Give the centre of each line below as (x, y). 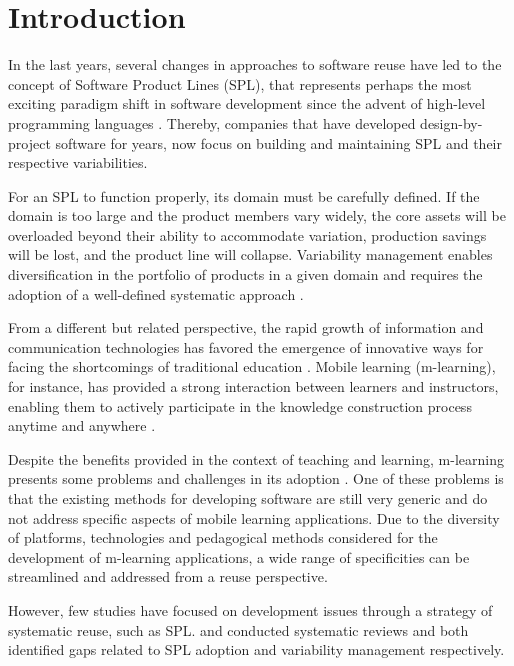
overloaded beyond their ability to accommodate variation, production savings (247, 234)
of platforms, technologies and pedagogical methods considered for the (223, 537)
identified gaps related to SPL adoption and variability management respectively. (256, 649)
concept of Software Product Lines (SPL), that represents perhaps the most (240, 83)
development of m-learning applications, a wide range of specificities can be (239, 556)
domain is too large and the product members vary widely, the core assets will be (257, 215)
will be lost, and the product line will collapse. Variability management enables (250, 254)
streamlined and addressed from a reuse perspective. (168, 576)
